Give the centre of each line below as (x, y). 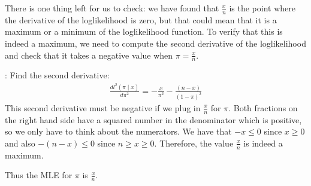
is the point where (262, 8)
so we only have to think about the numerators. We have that (118, 131)
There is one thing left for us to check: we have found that (112, 8)
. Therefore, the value (194, 143)
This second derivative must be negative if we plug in (103, 107)
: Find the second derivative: (57, 75)
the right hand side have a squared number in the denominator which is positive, (153, 119)
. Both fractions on (263, 107)
